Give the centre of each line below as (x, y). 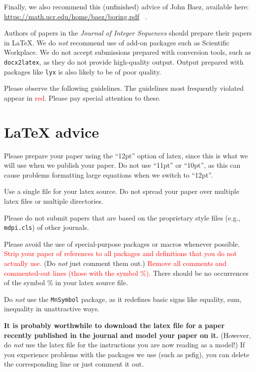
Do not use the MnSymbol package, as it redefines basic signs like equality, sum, (123, 299)
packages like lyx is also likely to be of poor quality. (83, 71)
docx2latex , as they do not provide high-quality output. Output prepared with (124, 61)
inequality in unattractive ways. (52, 309)
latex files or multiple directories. (54, 201)
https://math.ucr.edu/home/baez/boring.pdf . (76, 16)
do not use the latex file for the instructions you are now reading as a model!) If (125, 345)
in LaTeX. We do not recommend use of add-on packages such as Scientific (117, 42)
